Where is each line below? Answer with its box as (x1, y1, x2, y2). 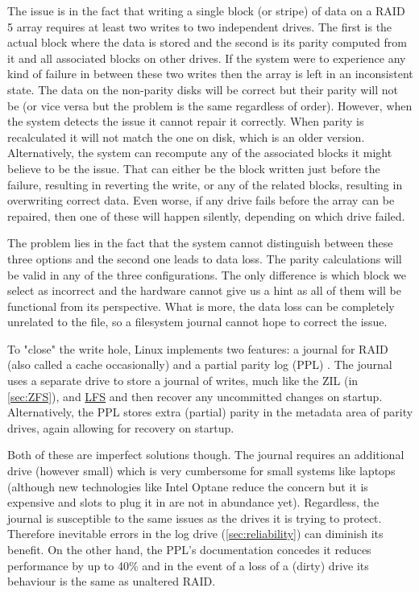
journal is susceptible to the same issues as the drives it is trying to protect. (7, 509, 382, 526)
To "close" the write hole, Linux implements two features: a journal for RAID (7, 340, 388, 357)
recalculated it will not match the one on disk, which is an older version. (7, 128, 365, 145)
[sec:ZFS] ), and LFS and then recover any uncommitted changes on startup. (7, 387, 383, 404)
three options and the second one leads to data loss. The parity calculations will (7, 250, 402, 267)
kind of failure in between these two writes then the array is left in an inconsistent (7, 65, 413, 82)
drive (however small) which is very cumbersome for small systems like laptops (7, 462, 396, 479)
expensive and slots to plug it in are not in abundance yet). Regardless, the (7, 494, 380, 511)
